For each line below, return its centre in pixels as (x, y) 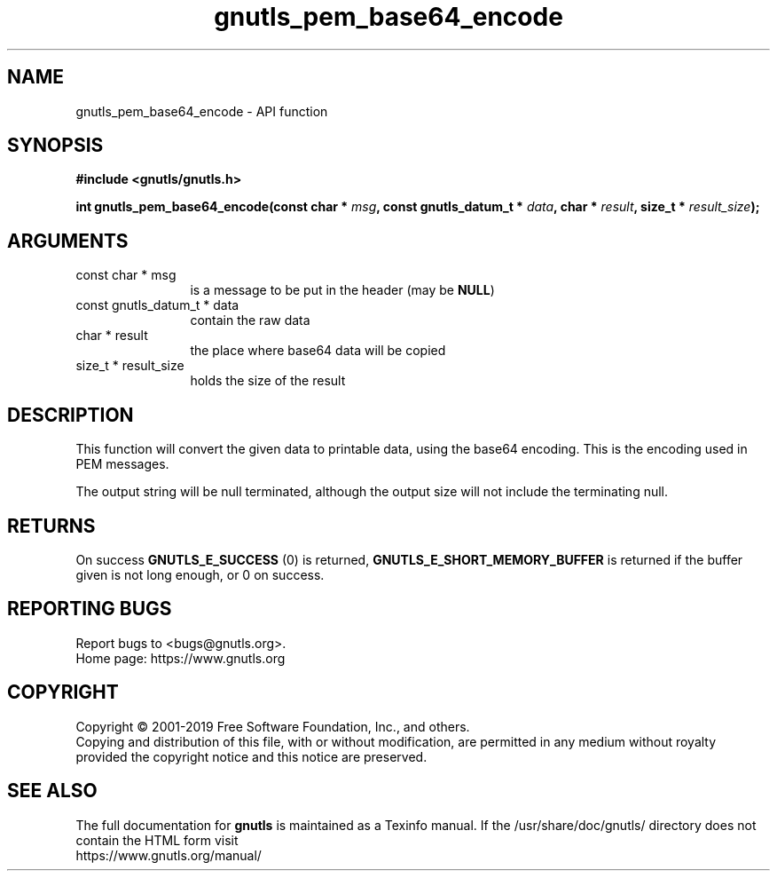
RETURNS (51, 526)
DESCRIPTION (71, 415)
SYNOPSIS (55, 146)
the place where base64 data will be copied (318, 351)
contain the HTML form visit (157, 840)
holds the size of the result (268, 381)
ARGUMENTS (68, 241)
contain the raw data (250, 320)
